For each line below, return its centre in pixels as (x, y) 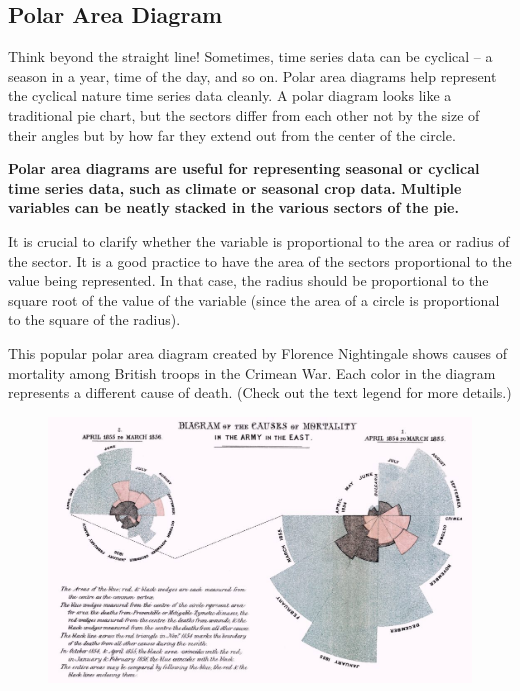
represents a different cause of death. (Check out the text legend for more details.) (260, 392)
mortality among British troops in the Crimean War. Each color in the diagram (252, 372)
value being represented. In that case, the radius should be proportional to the (248, 280)
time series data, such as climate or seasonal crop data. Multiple (235, 187)
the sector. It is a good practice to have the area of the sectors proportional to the (260, 260)
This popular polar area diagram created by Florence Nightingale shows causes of (257, 352)
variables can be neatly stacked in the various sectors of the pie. (233, 207)
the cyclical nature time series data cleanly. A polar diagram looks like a (230, 95)
